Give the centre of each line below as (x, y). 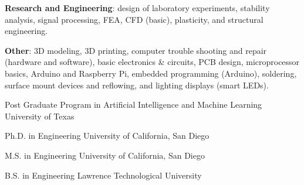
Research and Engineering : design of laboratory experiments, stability (137, 8)
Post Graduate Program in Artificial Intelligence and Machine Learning (134, 105)
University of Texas (40, 116)
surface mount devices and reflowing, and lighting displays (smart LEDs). (137, 85)
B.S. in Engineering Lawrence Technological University (103, 175)
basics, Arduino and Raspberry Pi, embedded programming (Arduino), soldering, (151, 73)
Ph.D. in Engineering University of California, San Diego (107, 136)
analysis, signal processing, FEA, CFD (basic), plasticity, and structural (134, 19)
